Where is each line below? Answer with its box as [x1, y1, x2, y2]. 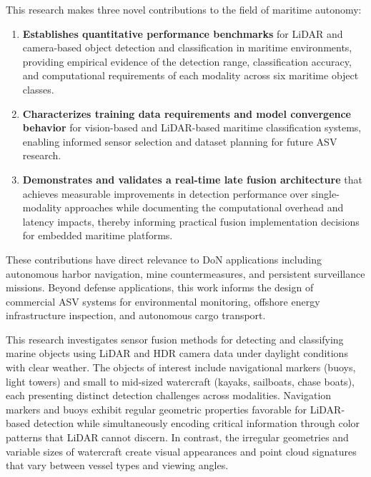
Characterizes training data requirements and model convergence [22, 106, 351, 121]
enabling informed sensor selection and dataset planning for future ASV [22, 134, 337, 149]
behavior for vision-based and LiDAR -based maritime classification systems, [22, 120, 362, 135]
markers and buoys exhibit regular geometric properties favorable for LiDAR [6, 401, 342, 416]
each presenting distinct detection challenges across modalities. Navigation [6, 388, 332, 403]
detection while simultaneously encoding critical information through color [33, 416, 360, 431]
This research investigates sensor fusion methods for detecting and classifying [6, 331, 344, 346]
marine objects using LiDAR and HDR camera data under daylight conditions [6, 346, 348, 361]
